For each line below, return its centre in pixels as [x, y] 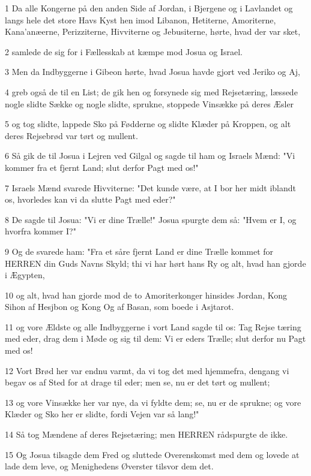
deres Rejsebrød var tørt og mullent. [71, 135]
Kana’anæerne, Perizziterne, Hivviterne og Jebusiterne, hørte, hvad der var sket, [153, 31]
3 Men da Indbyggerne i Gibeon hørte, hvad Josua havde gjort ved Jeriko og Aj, [152, 72]
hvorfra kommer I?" [41, 231]
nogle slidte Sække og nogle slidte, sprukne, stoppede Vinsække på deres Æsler [149, 103]
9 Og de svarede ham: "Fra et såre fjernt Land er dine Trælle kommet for [139, 251]
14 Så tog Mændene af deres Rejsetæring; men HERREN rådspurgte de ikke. [146, 434]
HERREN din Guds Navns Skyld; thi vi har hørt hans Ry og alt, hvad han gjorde [155, 263]
